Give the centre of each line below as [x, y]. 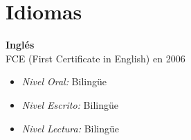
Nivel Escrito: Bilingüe [70, 104]
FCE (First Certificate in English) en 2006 [95, 58]
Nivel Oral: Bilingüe [64, 81]
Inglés [20, 45]
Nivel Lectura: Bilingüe [71, 128]
